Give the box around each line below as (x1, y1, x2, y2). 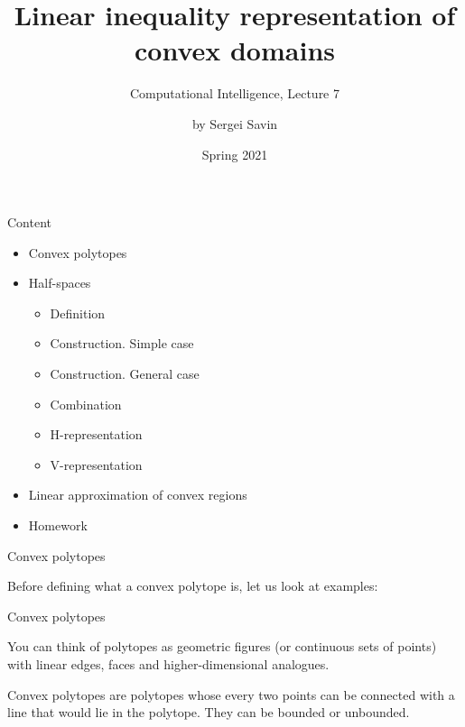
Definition (50, 303, 106, 322)
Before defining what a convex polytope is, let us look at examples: (7, 576, 378, 595)
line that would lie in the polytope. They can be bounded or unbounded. (7, 703, 410, 722)
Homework (28, 516, 88, 535)
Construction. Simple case (50, 334, 194, 353)
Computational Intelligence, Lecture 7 (129, 84, 339, 103)
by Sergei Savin (191, 114, 278, 133)
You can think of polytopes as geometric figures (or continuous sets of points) (7, 637, 437, 656)
